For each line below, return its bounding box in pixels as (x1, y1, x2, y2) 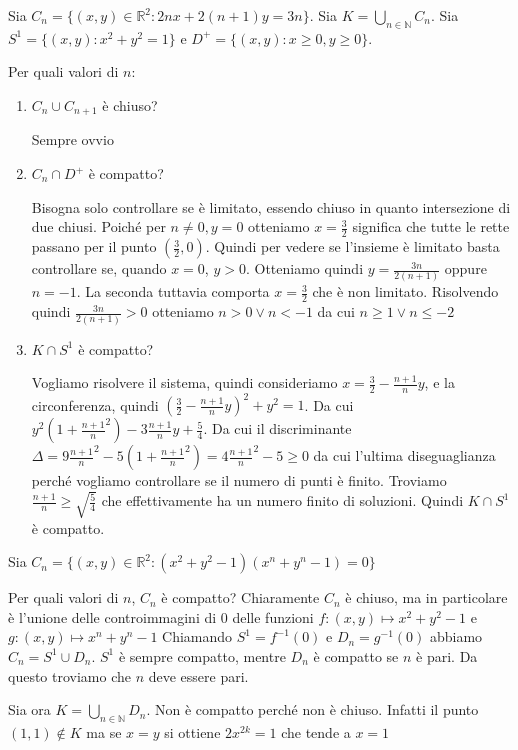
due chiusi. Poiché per (31, 216, 166, 237)
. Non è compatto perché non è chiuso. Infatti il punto (146, 699, 479, 720)
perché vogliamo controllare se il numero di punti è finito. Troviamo (31, 470, 447, 491)
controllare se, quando (31, 258, 167, 279)
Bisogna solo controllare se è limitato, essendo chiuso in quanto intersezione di (31, 196, 511, 217)
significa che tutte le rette (352, 216, 510, 237)
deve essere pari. (148, 665, 249, 686)
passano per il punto (31, 236, 157, 257)
